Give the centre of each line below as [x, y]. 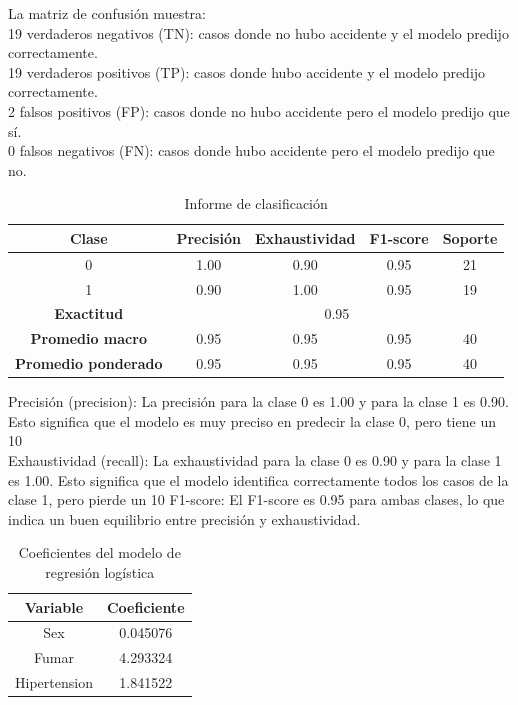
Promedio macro [88, 338]
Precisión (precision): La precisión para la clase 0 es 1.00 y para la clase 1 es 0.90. [258, 401]
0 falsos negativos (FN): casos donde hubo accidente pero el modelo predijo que [251, 150]
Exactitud [89, 313]
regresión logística [100, 572]
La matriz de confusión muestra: [107, 13]
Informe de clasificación [256, 203]
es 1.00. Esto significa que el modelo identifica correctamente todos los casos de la [258, 479]
